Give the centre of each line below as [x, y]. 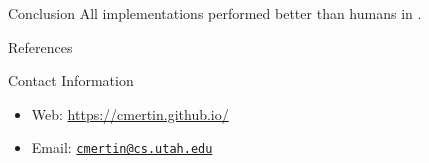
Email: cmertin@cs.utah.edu [122, 147]
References [40, 46]
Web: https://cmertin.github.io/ [130, 113]
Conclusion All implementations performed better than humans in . [215, 13]
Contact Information [71, 80]
